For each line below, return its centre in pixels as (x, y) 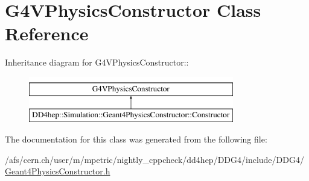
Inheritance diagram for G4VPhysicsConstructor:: (97, 62)
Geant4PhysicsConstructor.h (58, 171)
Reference (47, 33)
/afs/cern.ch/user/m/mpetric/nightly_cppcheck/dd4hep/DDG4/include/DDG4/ (154, 159)
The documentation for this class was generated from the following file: (136, 139)
